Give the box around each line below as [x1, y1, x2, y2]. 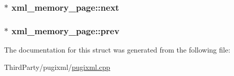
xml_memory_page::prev [11, 24, 120, 37]
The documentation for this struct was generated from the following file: [4, 44, 230, 55]
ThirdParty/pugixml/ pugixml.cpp [4, 61, 110, 72]
